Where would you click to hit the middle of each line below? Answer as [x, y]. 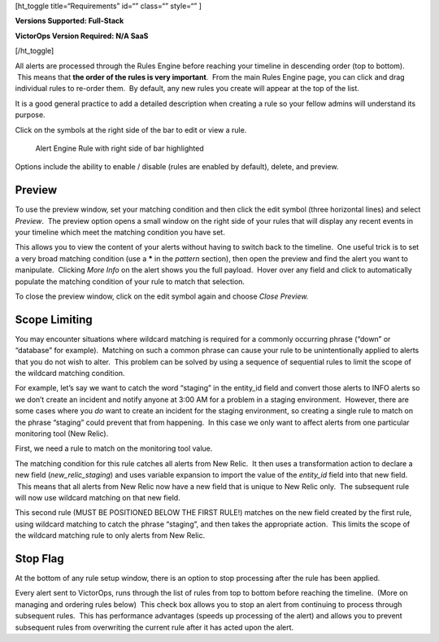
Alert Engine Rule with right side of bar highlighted [120, 148]
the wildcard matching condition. [70, 373]
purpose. [30, 115]
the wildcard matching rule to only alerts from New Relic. [110, 535]
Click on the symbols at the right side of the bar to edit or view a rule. [131, 129]
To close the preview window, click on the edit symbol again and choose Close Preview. [162, 296]
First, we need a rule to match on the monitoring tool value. [114, 448]
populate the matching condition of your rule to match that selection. [130, 282]
